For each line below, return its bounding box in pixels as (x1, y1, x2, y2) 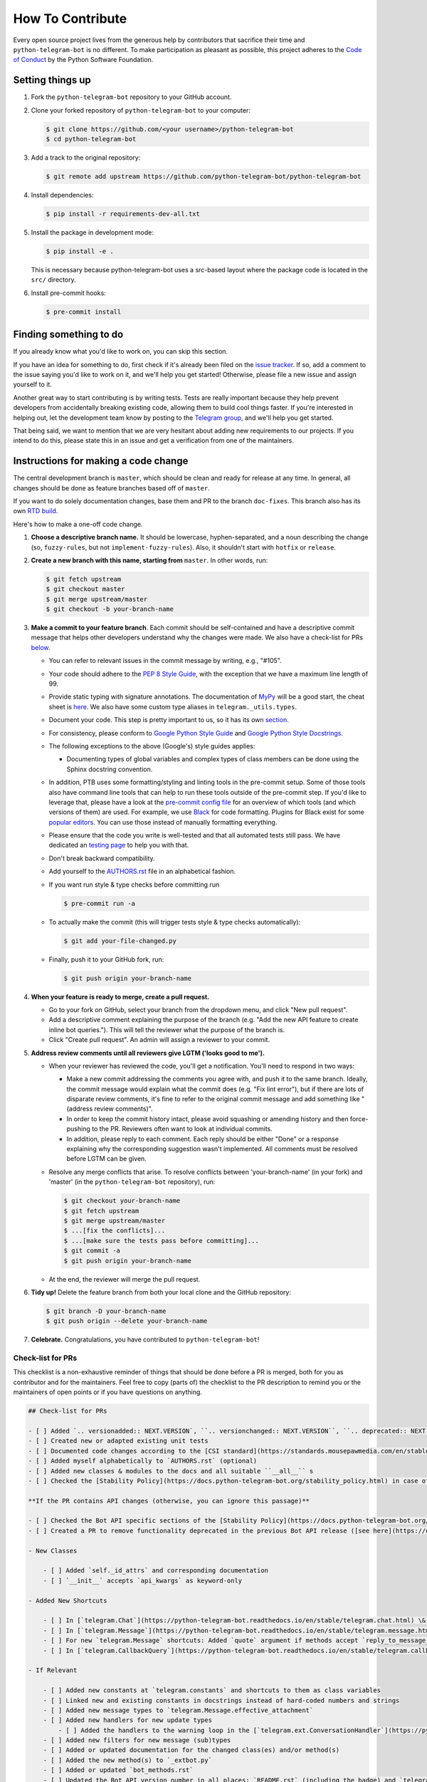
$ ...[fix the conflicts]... (63, 1227, 166, 1235)
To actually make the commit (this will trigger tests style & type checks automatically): (48, 917, 301, 926)
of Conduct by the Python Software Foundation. (13, 56, 154, 64)
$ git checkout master (46, 585, 125, 593)
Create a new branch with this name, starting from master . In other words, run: (31, 556, 268, 565)
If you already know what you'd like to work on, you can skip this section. (13, 347, 228, 356)
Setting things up (13, 74, 92, 86)
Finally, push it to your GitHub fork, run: (48, 955, 164, 964)
